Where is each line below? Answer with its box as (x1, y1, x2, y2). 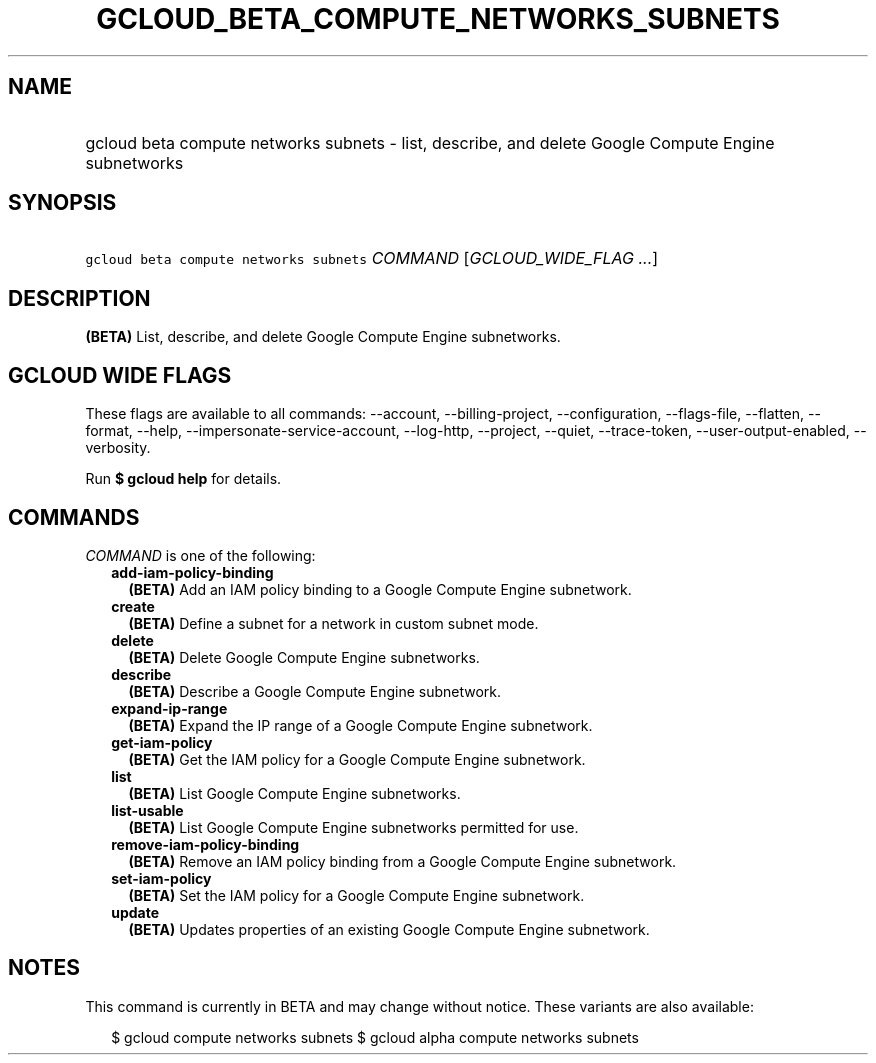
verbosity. (85, 439, 151, 457)
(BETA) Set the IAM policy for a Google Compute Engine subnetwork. (128, 886, 585, 904)
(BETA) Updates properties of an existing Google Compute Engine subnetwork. (128, 920, 650, 938)
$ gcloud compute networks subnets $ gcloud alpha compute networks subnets (111, 1028, 639, 1046)
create (111, 597, 155, 615)
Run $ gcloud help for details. (85, 470, 282, 488)
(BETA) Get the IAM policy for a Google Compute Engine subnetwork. (128, 750, 586, 768)
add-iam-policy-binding (111, 563, 274, 581)
